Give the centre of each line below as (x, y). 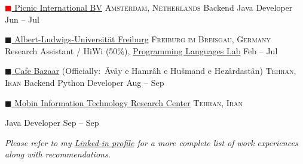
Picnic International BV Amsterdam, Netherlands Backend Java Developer (154, 7)
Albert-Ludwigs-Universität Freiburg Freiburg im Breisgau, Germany (143, 39)
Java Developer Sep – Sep (52, 123)
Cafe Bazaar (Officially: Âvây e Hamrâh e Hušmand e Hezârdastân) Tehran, (155, 71)
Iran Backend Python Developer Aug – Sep (85, 82)
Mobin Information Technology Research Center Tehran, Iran (129, 102)
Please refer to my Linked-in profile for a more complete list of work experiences (151, 142)
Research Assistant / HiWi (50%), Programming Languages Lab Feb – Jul (141, 50)
